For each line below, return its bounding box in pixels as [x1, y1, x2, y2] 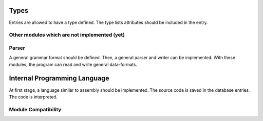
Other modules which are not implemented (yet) [9, 32, 125, 39]
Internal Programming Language [9, 74, 110, 82]
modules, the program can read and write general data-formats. [9, 61, 137, 67]
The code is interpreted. [9, 94, 57, 100]
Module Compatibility [9, 106, 62, 113]
